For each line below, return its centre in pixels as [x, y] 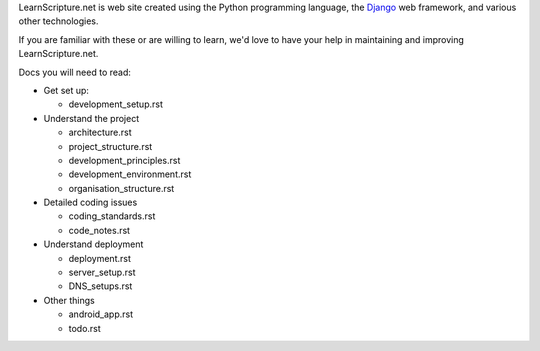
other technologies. [58, 21]
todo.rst [85, 328]
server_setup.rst [102, 272]
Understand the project [91, 118]
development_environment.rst [130, 174]
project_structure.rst [110, 146]
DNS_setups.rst [100, 286]
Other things [69, 300]
